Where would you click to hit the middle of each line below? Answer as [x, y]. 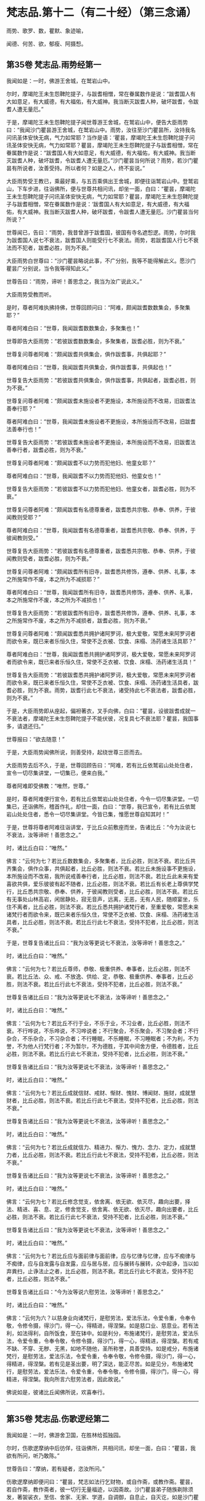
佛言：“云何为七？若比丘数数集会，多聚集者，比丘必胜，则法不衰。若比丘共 [101, 860]
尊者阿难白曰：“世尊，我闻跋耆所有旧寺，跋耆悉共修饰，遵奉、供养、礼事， [101, 592]
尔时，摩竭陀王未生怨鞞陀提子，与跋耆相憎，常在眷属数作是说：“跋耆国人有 [101, 94]
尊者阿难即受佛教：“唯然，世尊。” [48, 786]
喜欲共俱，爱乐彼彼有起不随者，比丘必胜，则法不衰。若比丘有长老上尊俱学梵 [103, 884]
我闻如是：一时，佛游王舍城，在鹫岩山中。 [60, 81]
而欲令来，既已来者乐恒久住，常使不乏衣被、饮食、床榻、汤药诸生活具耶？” [101, 641]
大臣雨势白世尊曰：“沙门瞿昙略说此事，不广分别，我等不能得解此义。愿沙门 [101, 260]
